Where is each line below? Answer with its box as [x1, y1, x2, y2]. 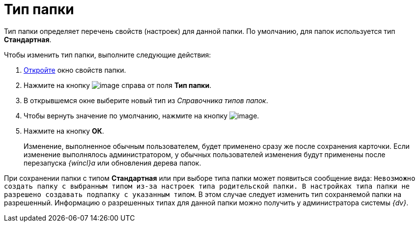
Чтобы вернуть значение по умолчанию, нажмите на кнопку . [24, 111, 259, 120]
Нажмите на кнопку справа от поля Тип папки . [24, 81, 212, 89]
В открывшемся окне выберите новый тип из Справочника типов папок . [24, 96, 268, 105]
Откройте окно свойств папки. [24, 65, 126, 74]
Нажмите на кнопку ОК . [24, 126, 104, 135]
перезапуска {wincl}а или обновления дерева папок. [24, 158, 201, 167]
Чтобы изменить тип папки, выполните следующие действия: [4, 50, 211, 59]
